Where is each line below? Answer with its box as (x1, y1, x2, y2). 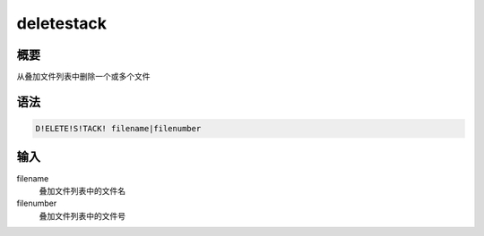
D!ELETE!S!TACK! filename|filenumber (35, 123, 202, 134)
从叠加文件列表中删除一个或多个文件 (16, 72, 151, 82)
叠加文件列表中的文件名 (39, 185, 125, 196)
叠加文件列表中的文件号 (39, 210, 125, 221)
